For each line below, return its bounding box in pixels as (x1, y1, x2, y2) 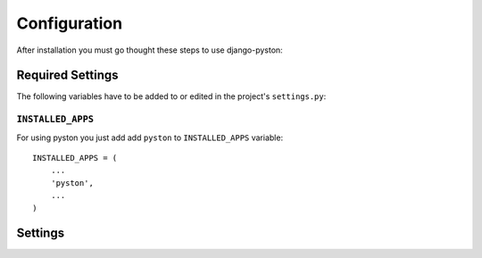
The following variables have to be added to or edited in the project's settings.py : (16, 91, 327, 102)
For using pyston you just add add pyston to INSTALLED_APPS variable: (16, 132, 284, 143)
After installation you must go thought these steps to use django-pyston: (16, 45, 283, 55)
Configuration (16, 13, 123, 33)
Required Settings (16, 68, 120, 83)
